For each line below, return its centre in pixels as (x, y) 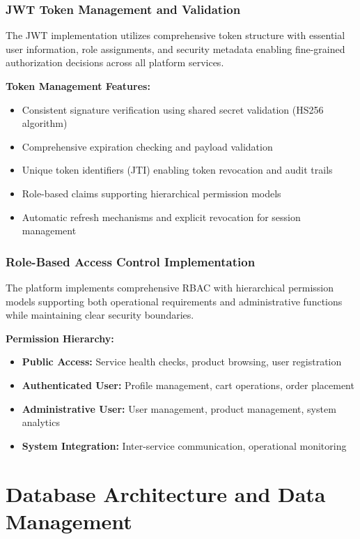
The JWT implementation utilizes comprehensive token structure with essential (175, 35)
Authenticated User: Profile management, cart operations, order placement (188, 385)
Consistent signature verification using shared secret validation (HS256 (173, 109)
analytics (41, 422)
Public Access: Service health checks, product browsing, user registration (182, 362)
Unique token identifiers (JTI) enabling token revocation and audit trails (177, 170)
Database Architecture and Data (166, 493)
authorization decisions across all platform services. (115, 62)
